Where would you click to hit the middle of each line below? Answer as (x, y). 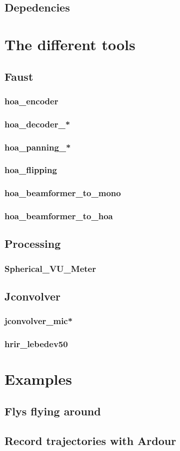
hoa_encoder (31, 101)
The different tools (70, 44)
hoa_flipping (31, 170)
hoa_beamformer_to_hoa (59, 216)
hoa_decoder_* (37, 124)
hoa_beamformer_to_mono (63, 193)
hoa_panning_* (38, 147)
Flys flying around (53, 411)
